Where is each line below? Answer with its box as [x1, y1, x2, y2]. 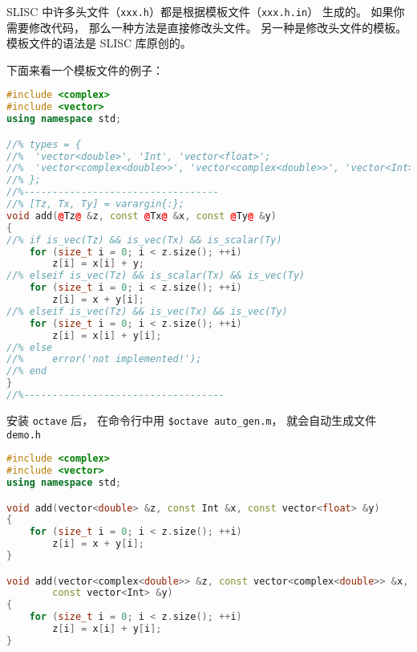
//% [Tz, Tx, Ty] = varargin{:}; [6, 198, 184, 210]
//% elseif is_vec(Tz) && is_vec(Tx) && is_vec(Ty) [6, 305, 288, 317]
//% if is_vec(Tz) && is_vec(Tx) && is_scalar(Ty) [6, 234, 282, 246]
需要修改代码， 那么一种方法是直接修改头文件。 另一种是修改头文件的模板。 [6, 18, 407, 35]
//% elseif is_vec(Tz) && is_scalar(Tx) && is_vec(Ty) [6, 270, 306, 282]
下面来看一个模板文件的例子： [6, 61, 164, 78]
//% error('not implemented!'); [6, 353, 202, 365]
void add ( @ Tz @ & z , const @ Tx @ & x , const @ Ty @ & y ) [6, 210, 277, 222]
